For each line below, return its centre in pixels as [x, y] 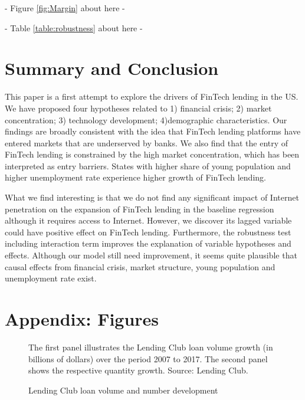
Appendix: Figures [82, 319]
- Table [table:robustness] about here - [74, 27]
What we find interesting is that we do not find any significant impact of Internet [152, 197]
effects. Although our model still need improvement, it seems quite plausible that [151, 255]
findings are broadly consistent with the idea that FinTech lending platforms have [153, 131]
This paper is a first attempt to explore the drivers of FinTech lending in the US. [152, 96]
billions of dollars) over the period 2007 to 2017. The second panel [148, 358]
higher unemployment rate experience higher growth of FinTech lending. [135, 177]
